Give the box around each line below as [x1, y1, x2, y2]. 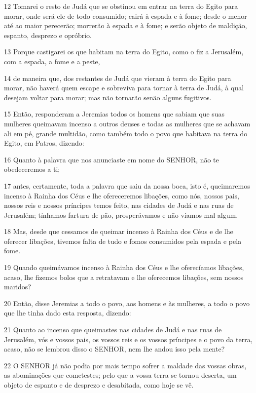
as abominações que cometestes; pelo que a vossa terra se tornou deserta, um [4, 370, 237, 380]
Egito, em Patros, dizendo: [4, 138, 84, 148]
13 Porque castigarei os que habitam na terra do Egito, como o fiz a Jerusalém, [4, 46, 244, 57]
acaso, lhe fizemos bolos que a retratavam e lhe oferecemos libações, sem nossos [4, 272, 244, 282]
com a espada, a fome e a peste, [4, 56, 100, 66]
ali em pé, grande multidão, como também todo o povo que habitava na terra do [4, 128, 248, 138]
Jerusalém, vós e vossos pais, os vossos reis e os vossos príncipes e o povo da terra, [4, 334, 253, 344]
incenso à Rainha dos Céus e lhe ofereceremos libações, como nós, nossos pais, [4, 190, 239, 200]
